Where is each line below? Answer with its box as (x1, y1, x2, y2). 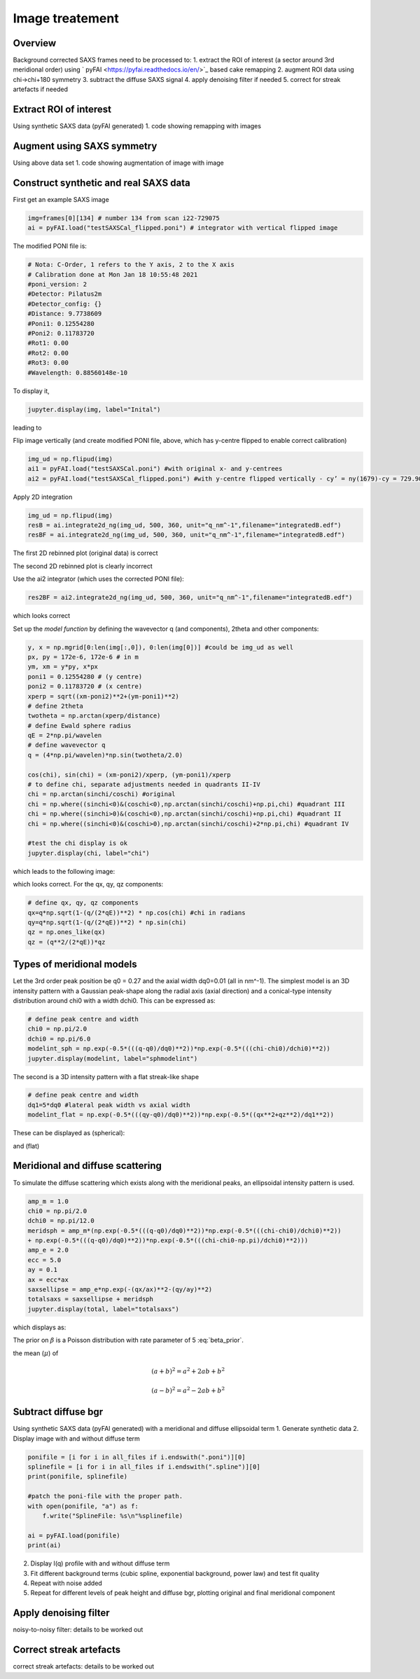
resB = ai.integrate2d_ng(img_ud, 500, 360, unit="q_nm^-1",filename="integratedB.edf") (27, 521, 342, 529)
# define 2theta (27, 701, 84, 710)
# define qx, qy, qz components (27, 899, 139, 907)
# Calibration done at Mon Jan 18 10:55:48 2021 (27, 270, 198, 278)
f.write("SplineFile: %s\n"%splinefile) (42, 1512, 183, 1520)
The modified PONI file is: (13, 242, 87, 250)
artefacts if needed (13, 85, 68, 94)
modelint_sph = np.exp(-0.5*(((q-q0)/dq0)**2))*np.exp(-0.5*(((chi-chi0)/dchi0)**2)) (27, 1045, 330, 1053)
